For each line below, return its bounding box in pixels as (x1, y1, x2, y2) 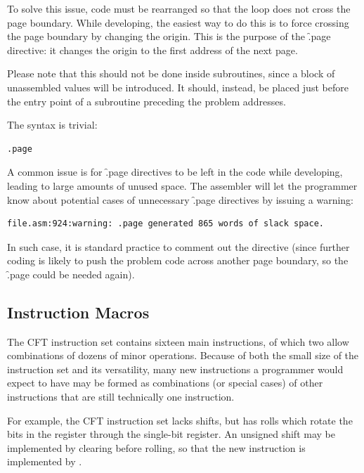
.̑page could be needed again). (7, 266, 135, 281)
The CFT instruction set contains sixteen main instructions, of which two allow (7, 334, 349, 349)
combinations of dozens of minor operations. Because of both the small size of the (7, 348, 359, 363)
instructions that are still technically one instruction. (7, 389, 235, 404)
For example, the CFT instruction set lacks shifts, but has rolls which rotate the (7, 413, 353, 427)
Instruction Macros (7, 301, 150, 323)
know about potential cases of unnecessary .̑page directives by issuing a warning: (7, 192, 353, 207)
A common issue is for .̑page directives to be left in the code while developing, (7, 164, 343, 179)
